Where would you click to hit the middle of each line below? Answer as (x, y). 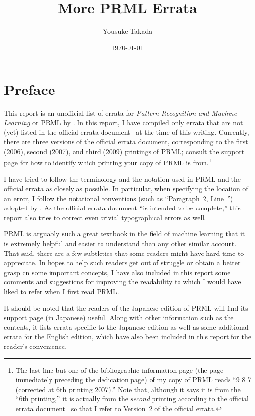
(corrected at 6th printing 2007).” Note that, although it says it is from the (128, 389)
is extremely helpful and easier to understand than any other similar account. (120, 243)
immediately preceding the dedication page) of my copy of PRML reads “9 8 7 (133, 380)
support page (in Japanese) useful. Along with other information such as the (119, 317)
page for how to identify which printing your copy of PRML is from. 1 (108, 162)
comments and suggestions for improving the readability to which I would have (123, 282)
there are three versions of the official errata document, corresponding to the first (126, 142)
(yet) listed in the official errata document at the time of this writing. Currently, (127, 132)
